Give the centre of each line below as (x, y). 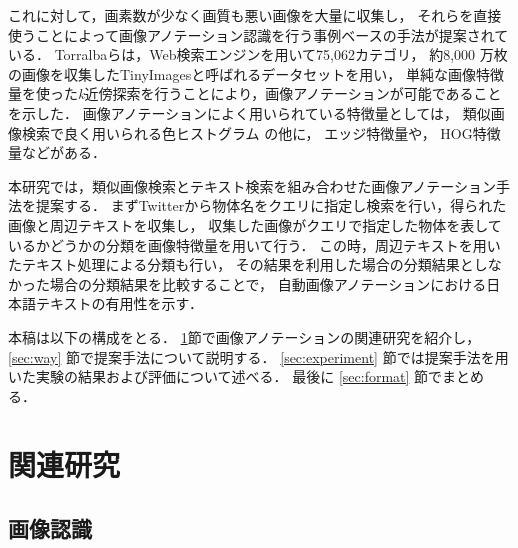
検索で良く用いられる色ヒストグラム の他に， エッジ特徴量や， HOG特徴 (261, 132)
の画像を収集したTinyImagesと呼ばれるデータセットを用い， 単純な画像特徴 (256, 73)
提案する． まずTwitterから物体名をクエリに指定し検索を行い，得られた (271, 205)
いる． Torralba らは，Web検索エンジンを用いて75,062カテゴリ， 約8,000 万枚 (258, 54)
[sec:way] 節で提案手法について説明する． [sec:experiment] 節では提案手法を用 (258, 356)
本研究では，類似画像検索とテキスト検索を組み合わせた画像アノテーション (252, 185)
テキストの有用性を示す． (119, 303)
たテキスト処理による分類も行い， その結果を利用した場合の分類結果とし (248, 264)
